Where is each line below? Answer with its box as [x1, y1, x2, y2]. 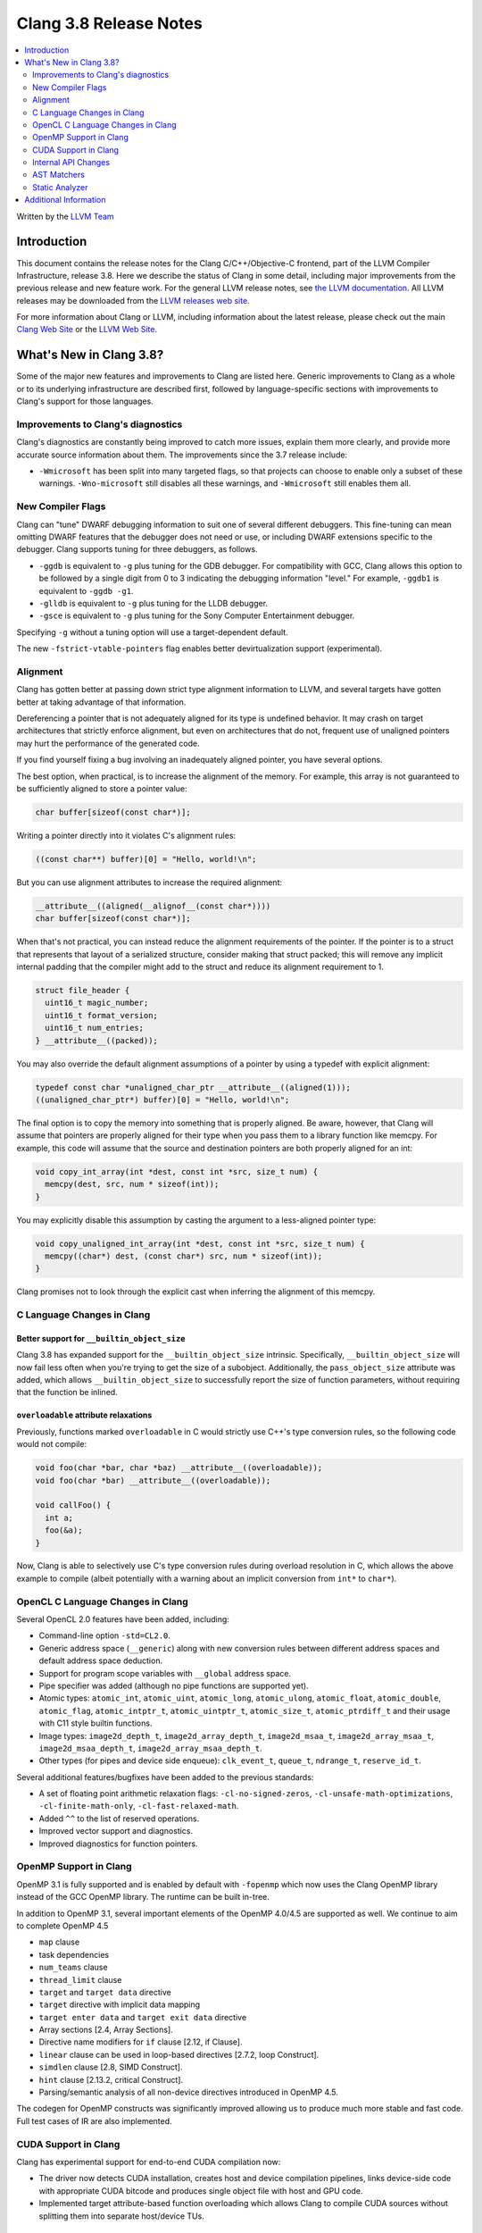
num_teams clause [38, 1961, 108, 1973]
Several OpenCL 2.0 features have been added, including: [16, 1614, 229, 1625]
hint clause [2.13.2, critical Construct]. [38, 2074, 183, 2085]
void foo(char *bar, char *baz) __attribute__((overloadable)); [35, 1463, 323, 1473]
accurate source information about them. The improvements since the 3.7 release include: [16, 449, 348, 460]
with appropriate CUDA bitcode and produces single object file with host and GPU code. [38, 2185, 363, 2196]
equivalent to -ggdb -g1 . [38, 585, 134, 596]
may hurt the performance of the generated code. [16, 738, 200, 749]
